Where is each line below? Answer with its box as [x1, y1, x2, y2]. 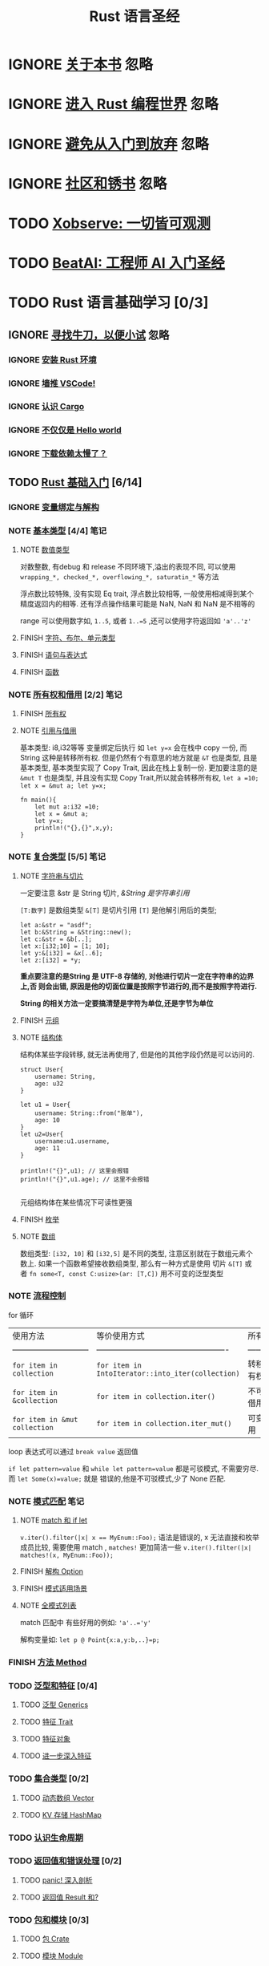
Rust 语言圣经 [89, 7, 180, 26]
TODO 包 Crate [19, 1934, 70, 1944]
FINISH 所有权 [19, 709, 66, 719]
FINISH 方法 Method [8, 1657, 87, 1668]
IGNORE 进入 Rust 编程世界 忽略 [8, 95, 219, 113]
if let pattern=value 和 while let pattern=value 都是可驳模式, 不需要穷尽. [8, 1463, 259, 1473]
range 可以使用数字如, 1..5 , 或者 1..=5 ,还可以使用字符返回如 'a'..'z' [19, 615, 252, 626]
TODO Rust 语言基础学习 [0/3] [8, 294, 209, 312]
